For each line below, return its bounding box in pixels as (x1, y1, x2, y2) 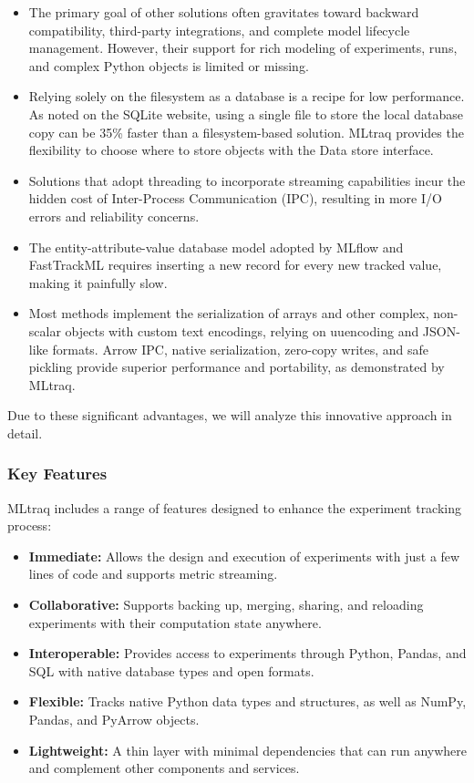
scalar (28, 321, 61, 340)
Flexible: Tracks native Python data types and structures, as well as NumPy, (28, 692, 467, 711)
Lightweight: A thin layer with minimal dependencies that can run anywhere (28, 740, 467, 759)
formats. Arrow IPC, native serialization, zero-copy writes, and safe (52, 339, 429, 358)
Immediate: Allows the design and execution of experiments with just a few (28, 546, 460, 565)
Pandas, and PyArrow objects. (28, 710, 200, 729)
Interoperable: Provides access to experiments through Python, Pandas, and (28, 644, 467, 663)
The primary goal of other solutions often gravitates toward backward (28, 3, 419, 21)
